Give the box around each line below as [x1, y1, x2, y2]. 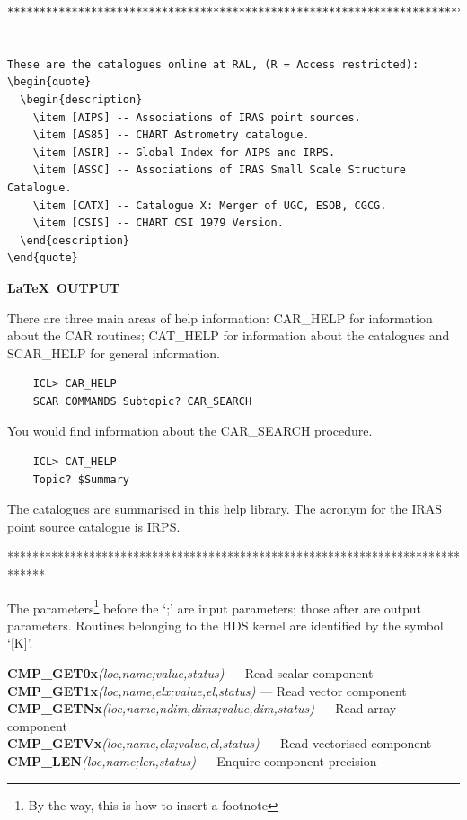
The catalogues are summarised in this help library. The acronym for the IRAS [7, 499, 443, 518]
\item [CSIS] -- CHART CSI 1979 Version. [32, 216, 284, 230]
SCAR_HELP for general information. [7, 343, 220, 362]
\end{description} [20, 234, 130, 247]
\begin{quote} [7, 75, 92, 89]
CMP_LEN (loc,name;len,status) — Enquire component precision [7, 752, 377, 771]
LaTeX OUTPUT [7, 278, 120, 296]
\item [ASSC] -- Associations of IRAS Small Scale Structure [32, 163, 406, 177]
